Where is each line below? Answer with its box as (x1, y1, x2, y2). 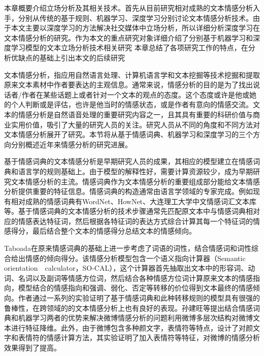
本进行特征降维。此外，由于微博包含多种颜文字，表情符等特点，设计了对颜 (4, 322, 253, 333)
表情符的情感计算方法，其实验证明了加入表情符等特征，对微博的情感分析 (18, 332, 260, 343)
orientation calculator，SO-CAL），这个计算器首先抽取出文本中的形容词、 (4, 263, 248, 273)
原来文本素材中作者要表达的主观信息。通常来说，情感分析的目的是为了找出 (4, 79, 253, 90)
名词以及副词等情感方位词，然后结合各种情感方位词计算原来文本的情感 (18, 272, 253, 283)
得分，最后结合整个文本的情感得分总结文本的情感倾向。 (11, 225, 196, 236)
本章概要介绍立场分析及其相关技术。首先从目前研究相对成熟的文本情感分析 (4, 3, 253, 13)
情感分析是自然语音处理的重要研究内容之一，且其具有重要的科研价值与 (18, 109, 253, 119)
